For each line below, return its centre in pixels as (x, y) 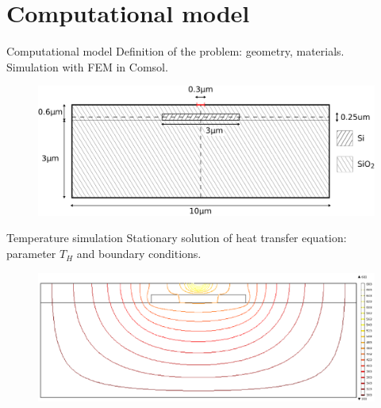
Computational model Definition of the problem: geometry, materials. (175, 51)
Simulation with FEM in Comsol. (87, 66)
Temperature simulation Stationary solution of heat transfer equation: (177, 238)
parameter (31, 254)
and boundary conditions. (139, 254)
